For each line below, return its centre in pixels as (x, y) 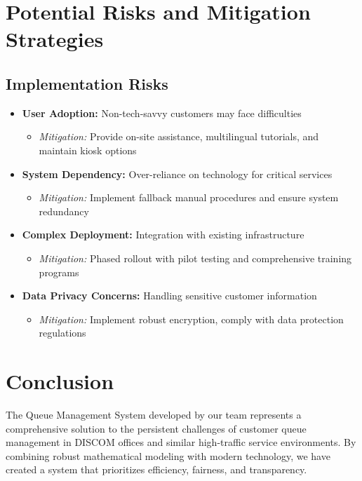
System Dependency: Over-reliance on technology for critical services (177, 174)
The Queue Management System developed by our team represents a (154, 415)
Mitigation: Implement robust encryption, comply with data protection (191, 319)
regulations (62, 333)
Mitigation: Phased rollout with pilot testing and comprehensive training (195, 258)
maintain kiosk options (88, 150)
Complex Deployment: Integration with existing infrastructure (163, 235)
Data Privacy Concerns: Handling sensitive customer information (169, 296)
